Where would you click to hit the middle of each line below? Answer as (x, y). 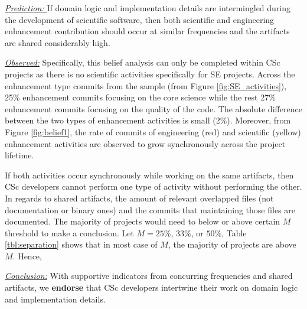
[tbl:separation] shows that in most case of (81, 244)
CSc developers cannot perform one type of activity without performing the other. (153, 186)
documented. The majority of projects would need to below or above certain (143, 221)
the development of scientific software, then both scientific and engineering (140, 19)
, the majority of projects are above (232, 244)
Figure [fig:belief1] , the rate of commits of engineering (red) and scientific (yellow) (153, 131)
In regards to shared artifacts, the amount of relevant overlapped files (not (139, 198)
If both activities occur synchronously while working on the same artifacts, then (149, 175)
